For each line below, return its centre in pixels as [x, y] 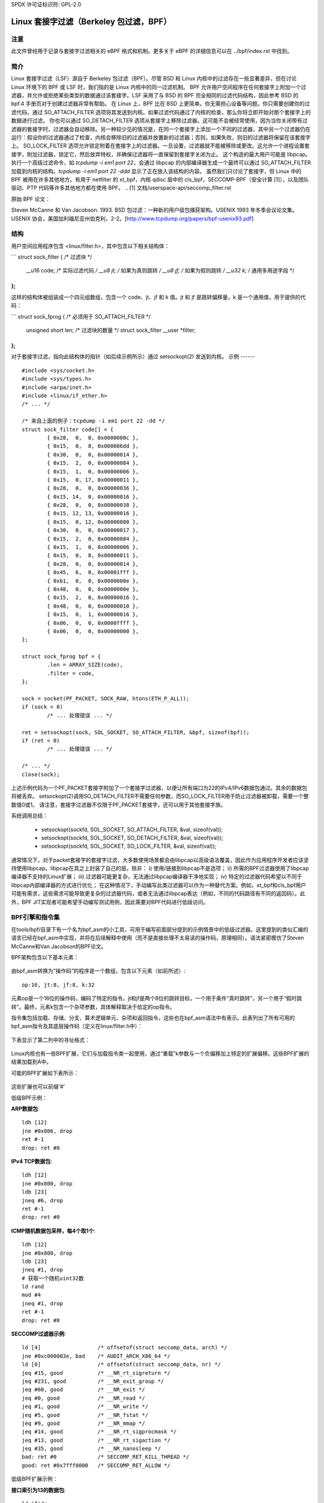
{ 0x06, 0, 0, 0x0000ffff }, [93, 623]
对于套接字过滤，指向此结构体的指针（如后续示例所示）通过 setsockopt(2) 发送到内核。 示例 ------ [133, 357]
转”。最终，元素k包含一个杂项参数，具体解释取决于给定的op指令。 [93, 1006]
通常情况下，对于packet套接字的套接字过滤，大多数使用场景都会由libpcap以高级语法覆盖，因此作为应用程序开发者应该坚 [160, 860]
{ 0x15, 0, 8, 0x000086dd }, [93, 446]
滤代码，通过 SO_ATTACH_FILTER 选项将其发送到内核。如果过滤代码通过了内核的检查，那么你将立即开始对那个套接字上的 [161, 112]
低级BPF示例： [29, 1098]
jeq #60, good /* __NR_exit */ [83, 1390]
